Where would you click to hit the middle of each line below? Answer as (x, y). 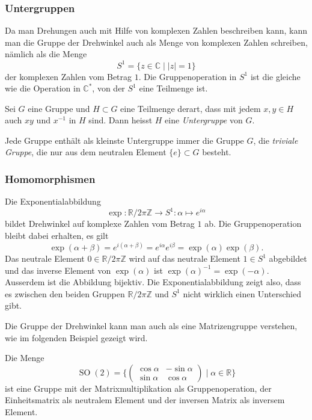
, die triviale (276, 140)
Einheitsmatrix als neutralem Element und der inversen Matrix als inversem (145, 400)
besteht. (217, 152)
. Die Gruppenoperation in (188, 76)
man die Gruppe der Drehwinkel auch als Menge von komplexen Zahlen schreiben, (156, 42)
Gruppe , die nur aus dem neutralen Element (86, 152)
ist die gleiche (275, 76)
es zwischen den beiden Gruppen (65, 293)
